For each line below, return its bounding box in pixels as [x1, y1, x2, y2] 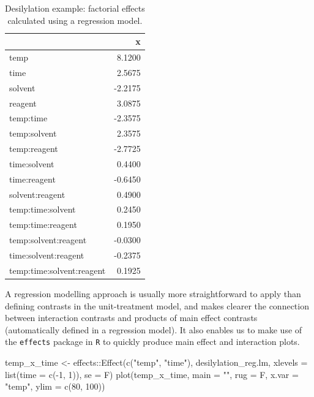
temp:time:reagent [9, 218, 77, 231]
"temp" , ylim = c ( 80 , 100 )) [5, 380, 105, 393]
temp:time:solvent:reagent [9, 263, 106, 276]
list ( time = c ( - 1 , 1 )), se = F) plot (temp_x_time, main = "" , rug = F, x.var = [5, 368, 299, 380]
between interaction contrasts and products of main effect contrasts [5, 311, 258, 324]
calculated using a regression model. [7, 13, 143, 26]
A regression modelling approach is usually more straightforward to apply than [5, 287, 301, 300]
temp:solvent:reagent [9, 233, 87, 246]
